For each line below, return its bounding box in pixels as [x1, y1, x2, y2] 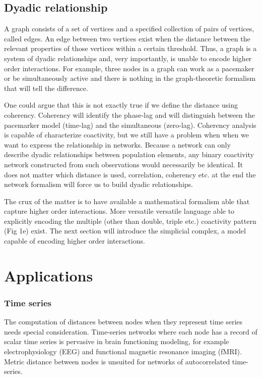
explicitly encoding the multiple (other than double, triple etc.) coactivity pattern [4, 215, 256, 226]
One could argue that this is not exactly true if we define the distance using [4, 100, 238, 110]
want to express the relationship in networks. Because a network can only [4, 139, 231, 150]
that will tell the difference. [4, 82, 88, 93]
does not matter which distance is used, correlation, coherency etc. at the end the [4, 169, 256, 179]
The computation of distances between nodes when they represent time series [4, 316, 243, 327]
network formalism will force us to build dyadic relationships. [4, 179, 193, 190]
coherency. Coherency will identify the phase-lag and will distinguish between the [4, 109, 255, 120]
